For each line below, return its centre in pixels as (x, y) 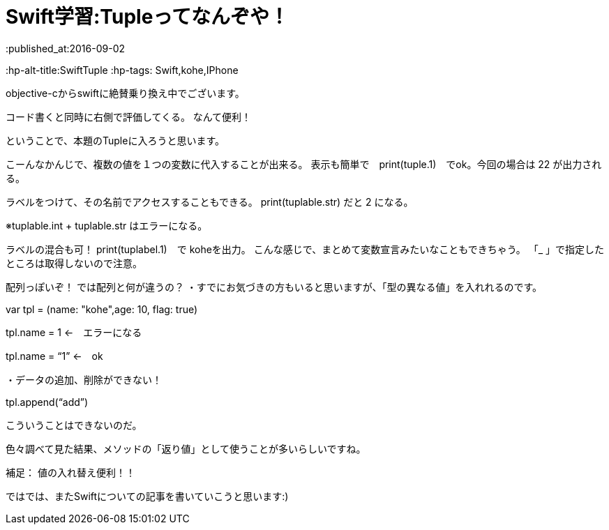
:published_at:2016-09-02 (66, 48)
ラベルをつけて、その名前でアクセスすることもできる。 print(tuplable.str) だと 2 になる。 (210, 202)
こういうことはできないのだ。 (74, 425)
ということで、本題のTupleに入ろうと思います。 (115, 140)
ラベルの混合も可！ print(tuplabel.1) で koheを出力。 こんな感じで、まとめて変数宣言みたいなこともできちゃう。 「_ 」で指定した (305, 249)
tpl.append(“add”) (47, 402)
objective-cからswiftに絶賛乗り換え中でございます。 (125, 93)
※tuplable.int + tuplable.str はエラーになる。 (107, 225)
